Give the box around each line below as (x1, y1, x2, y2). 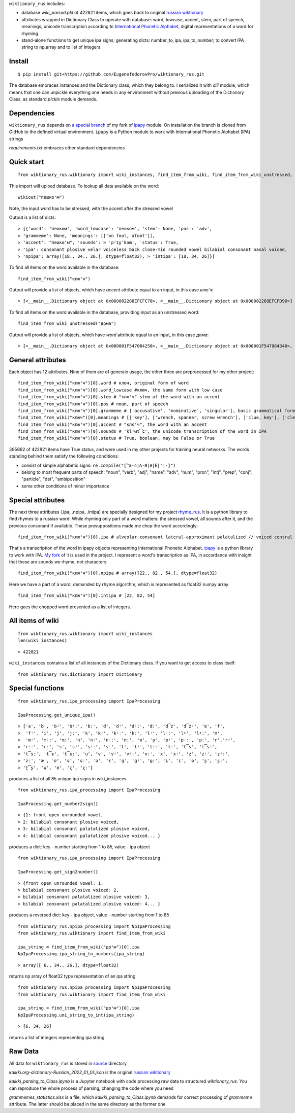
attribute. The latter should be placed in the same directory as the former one (9, 1101, 166, 1107)
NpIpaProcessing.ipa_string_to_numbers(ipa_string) (18, 951, 145, 957)
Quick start (9, 158, 44, 166)
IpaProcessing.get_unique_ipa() (18, 712, 96, 718)
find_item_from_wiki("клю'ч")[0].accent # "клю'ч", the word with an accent (18, 421, 207, 427)
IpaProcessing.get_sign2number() (18, 869, 98, 875)
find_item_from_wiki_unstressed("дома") (18, 321, 117, 326)
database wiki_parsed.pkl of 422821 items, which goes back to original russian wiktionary (21, 10, 204, 16)
